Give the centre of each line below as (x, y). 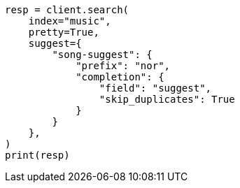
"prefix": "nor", (123, 66)
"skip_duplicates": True (167, 99)
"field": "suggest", (155, 88)
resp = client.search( (67, 10)
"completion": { (120, 77)
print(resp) (37, 155)
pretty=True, (64, 32)
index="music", (70, 21)
